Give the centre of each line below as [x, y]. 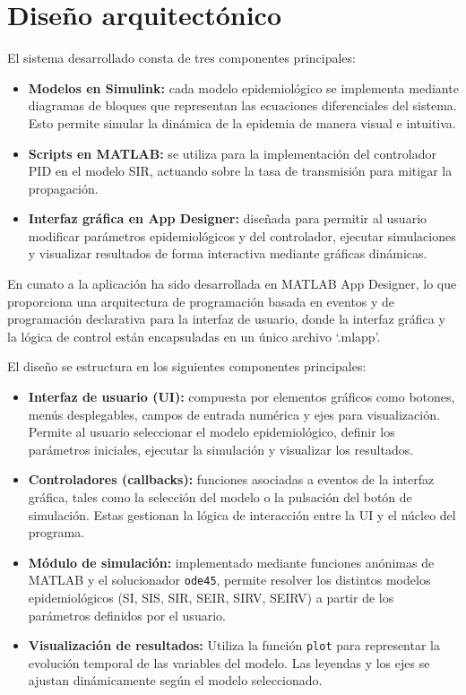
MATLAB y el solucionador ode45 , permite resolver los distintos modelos [229, 580]
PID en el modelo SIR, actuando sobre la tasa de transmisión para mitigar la [240, 171]
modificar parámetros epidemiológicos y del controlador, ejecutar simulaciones [242, 235]
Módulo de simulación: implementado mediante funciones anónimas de [231, 562]
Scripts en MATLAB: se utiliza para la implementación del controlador [233, 153]
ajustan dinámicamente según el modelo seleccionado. [175, 680]
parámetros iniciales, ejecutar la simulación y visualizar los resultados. [221, 449]
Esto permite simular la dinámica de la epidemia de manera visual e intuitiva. [242, 122]
